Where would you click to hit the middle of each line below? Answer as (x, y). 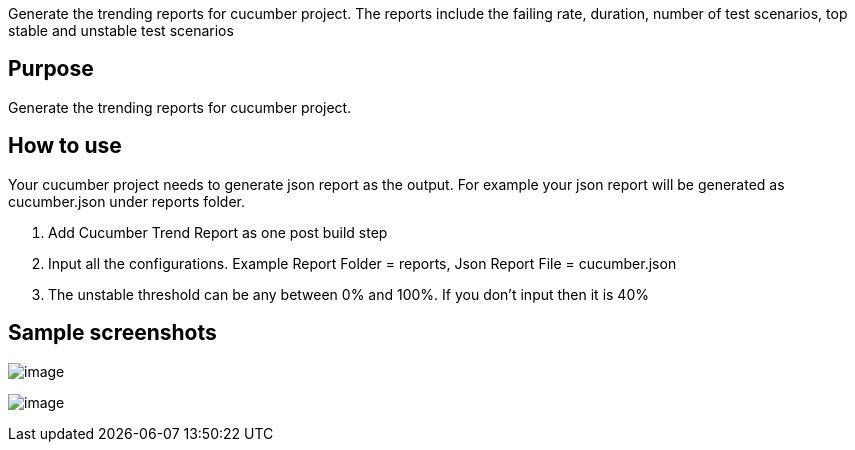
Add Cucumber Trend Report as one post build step (218, 232)
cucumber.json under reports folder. (127, 201)
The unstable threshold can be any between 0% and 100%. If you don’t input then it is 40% (348, 294)
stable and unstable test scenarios (121, 30)
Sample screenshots (112, 333)
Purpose (51, 69)
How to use (65, 146)
